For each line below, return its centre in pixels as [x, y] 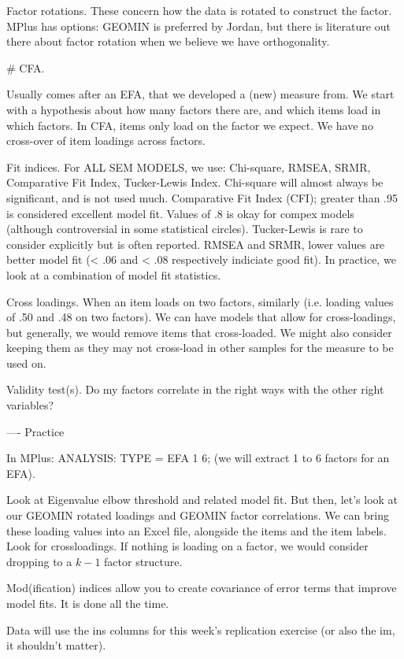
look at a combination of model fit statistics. [114, 274]
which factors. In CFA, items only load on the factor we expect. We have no [190, 125]
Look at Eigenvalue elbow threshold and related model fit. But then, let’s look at [202, 500]
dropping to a [39, 561]
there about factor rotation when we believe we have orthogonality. [168, 41]
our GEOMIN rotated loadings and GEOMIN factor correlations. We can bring [198, 515]
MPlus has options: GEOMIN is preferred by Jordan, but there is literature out [198, 26]
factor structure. [143, 561]
